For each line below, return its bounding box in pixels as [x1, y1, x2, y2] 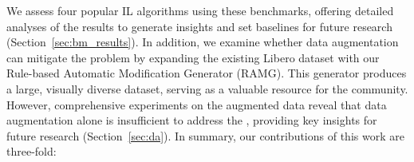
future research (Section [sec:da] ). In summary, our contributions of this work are [6, 127, 404, 144]
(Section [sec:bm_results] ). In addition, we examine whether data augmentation [6, 34, 399, 50]
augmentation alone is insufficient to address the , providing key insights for [6, 112, 377, 128]
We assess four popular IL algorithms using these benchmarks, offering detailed [6, 2, 394, 18]
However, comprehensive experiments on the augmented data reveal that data [6, 96, 387, 113]
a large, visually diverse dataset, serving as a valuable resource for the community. [6, 80, 408, 97]
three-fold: [6, 143, 57, 160]
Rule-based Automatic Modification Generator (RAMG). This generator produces [6, 65, 407, 81]
